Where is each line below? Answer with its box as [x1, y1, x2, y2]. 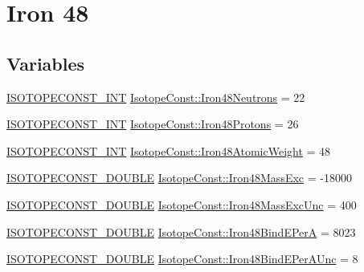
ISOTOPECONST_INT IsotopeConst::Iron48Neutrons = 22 [6, 88, 305, 105]
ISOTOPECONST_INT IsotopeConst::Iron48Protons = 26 [6, 116, 299, 132]
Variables [6, 51, 85, 75]
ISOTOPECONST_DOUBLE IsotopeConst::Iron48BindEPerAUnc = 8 [6, 250, 358, 267]
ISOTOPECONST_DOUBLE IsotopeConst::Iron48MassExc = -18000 [6, 169, 352, 186]
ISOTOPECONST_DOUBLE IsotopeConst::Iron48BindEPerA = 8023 [6, 223, 356, 240]
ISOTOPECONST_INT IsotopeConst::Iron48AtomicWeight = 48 [6, 142, 331, 159]
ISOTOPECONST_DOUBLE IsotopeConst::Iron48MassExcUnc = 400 [6, 196, 357, 213]
